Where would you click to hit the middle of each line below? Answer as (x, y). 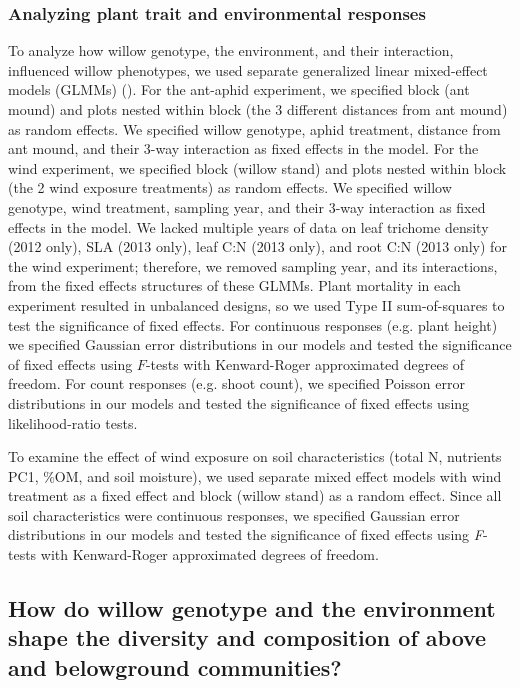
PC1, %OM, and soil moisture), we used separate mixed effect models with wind (255, 475)
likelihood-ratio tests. (73, 422)
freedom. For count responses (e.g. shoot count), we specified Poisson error (236, 383)
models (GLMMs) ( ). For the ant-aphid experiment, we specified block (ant (239, 89)
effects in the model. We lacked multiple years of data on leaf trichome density (248, 226)
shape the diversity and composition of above (247, 637)
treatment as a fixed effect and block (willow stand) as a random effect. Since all (255, 495)
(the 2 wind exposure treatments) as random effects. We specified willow (230, 187)
